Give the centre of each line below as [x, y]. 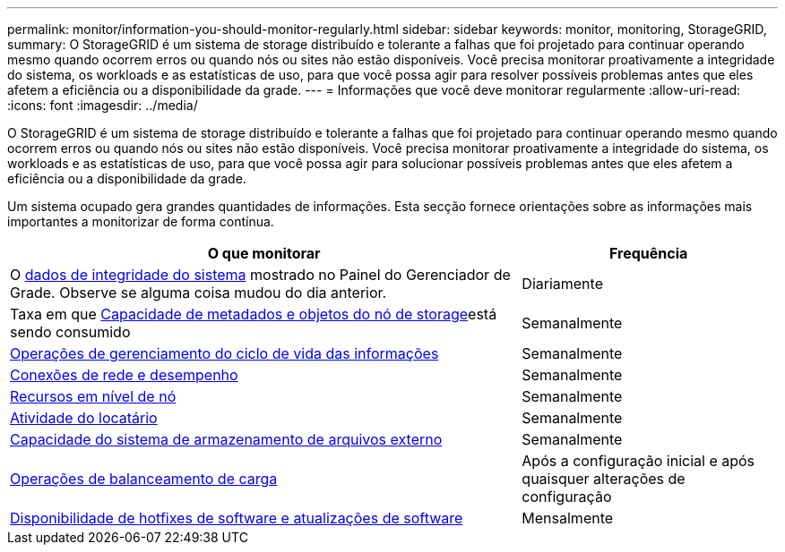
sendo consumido [70, 332]
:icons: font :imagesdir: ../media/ [103, 105]
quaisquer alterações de [604, 479]
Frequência [649, 253]
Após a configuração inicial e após [638, 461]
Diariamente [562, 284]
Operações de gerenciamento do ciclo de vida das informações [224, 353]
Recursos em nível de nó [93, 396]
